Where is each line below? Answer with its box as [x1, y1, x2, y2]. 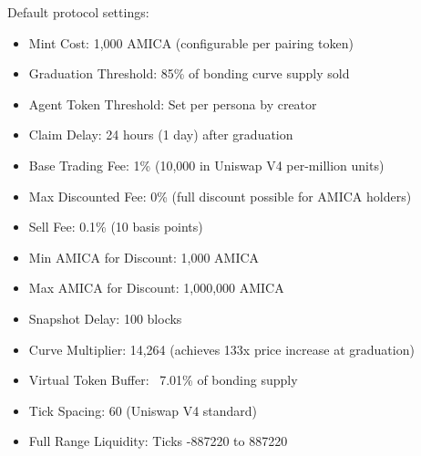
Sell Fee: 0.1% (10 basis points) [28, 217, 203, 236]
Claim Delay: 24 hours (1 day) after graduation [28, 125, 293, 144]
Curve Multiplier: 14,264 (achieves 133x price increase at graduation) [28, 339, 415, 358]
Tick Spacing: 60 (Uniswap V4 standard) [28, 400, 258, 420]
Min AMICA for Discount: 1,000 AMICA [28, 247, 260, 266]
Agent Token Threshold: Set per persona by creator [28, 94, 317, 113]
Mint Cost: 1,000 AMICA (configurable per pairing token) [28, 33, 354, 52]
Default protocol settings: [7, 3, 149, 21]
